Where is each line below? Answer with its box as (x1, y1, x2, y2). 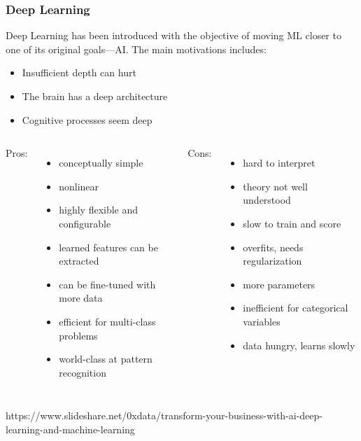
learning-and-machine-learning (6, 421, 135, 436)
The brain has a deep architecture (22, 89, 168, 103)
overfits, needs (243, 239, 304, 254)
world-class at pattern (59, 351, 153, 366)
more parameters (243, 276, 316, 291)
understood (243, 192, 291, 207)
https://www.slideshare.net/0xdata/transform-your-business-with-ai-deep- (6, 408, 323, 423)
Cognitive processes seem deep (22, 112, 153, 127)
